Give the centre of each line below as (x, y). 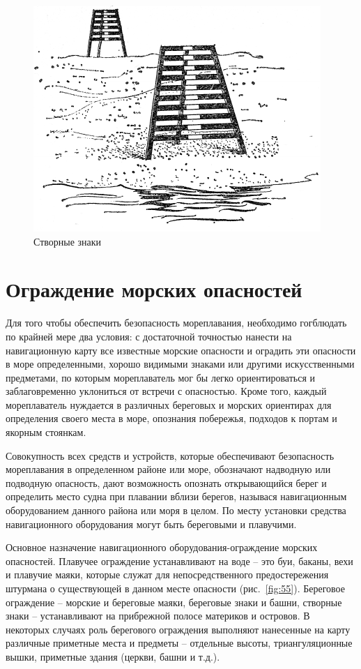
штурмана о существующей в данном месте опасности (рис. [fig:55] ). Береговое (175, 588)
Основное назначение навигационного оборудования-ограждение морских (162, 547)
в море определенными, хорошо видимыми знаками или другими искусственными (180, 364)
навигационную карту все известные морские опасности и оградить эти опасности (181, 350)
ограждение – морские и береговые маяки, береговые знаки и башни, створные (174, 602)
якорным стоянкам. (46, 432)
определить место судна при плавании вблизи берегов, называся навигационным (176, 496)
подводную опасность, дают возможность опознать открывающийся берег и (166, 482)
